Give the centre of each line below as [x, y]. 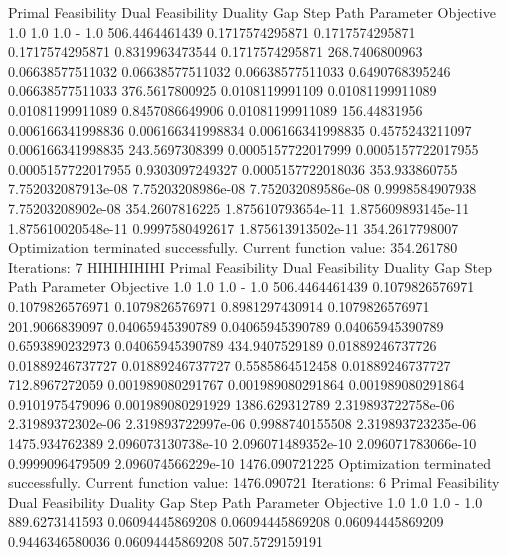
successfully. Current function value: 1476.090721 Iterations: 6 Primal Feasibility [254, 482]
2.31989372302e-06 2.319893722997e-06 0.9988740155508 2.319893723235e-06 [242, 423]
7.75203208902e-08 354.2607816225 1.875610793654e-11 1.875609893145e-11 [239, 207]
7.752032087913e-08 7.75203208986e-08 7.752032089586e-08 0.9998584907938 [242, 188]
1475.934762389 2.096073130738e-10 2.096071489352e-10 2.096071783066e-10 [242, 443]
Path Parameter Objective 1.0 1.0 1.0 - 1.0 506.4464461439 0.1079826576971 [241, 286]
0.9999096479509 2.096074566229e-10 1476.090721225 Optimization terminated [250, 462]
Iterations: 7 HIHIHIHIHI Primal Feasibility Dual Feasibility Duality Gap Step [250, 266]
